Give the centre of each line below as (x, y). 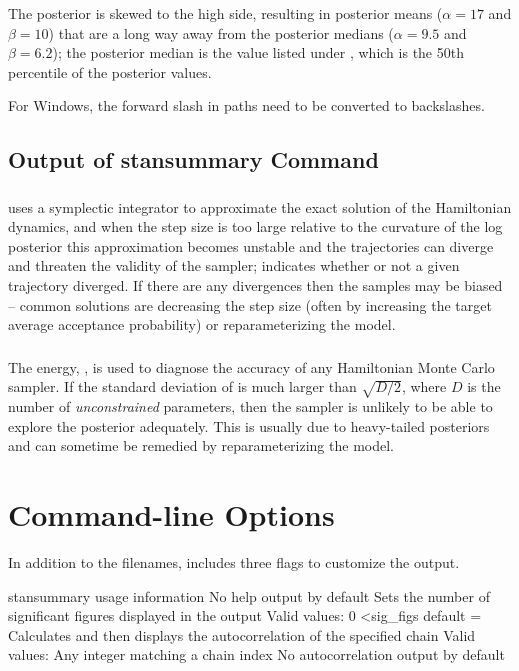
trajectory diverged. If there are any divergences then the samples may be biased (255, 285)
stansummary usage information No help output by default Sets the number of (249, 595)
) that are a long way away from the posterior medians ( (221, 32)
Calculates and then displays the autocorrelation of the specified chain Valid (242, 634)
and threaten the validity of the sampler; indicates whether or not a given (234, 265)
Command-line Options (171, 514)
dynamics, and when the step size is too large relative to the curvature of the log (255, 226)
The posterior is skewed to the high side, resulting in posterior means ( (225, 13)
